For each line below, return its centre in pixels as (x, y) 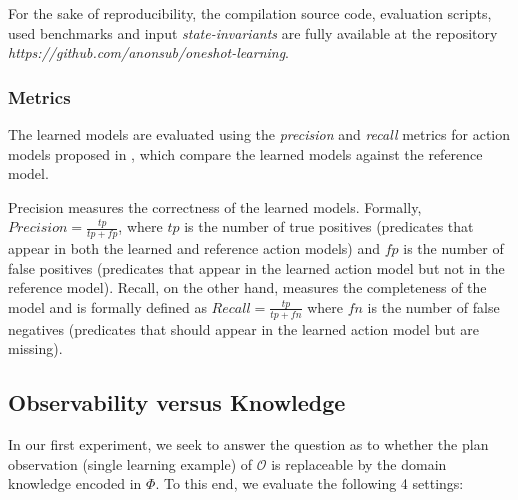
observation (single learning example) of (130, 463)
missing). (35, 348)
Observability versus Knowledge (177, 402)
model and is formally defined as (107, 306)
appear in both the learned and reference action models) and (194, 248)
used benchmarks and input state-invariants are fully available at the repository (253, 32)
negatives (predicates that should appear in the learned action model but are (243, 328)
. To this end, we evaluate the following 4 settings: (309, 483)
